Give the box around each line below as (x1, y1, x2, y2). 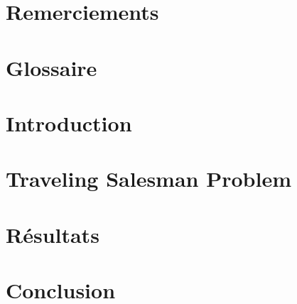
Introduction (6, 108, 132, 137)
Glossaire (6, 53, 97, 82)
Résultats (6, 219, 99, 249)
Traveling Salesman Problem (6, 164, 291, 193)
